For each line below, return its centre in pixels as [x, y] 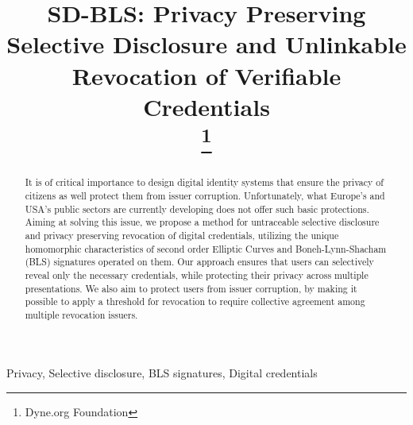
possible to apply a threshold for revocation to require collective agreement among [195, 301]
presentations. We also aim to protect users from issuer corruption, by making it [191, 288]
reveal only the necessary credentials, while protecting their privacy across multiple [197, 274]
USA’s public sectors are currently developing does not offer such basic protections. [197, 209]
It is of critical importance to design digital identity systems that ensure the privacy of [204, 182]
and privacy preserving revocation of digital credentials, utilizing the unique [182, 235]
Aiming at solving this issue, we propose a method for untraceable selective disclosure [202, 222]
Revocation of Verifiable [206, 75]
